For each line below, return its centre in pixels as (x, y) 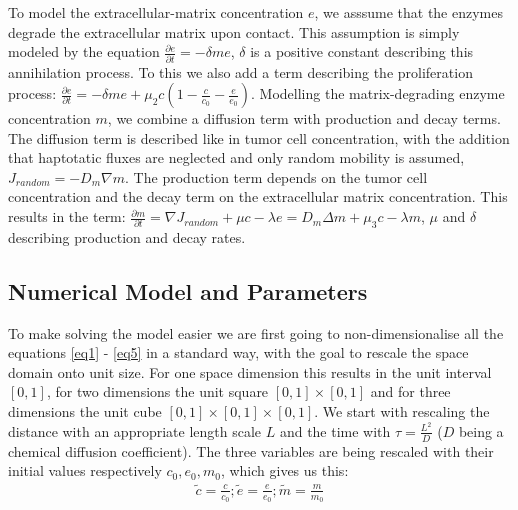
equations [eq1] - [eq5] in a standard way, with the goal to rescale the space (238, 352)
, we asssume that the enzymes (408, 12)
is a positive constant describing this (362, 51)
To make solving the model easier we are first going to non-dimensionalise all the (256, 332)
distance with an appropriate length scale (135, 430)
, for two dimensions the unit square (157, 391)
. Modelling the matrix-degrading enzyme (378, 93)
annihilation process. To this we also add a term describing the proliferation (240, 71)
